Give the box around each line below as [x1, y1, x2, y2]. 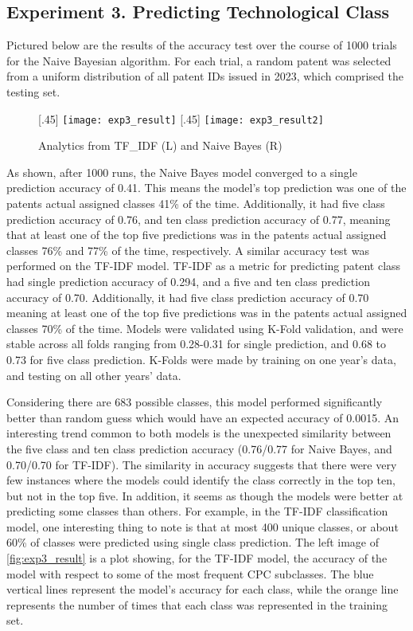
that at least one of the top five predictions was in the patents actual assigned [6, 226, 387, 243]
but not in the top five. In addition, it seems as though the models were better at [6, 487, 403, 504]
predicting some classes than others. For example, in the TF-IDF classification [6, 503, 388, 519]
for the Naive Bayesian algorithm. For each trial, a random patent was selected [6, 52, 392, 69]
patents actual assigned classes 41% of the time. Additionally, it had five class [6, 195, 385, 212]
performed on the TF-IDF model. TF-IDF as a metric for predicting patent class [6, 257, 401, 274]
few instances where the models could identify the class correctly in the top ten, [6, 472, 395, 488]
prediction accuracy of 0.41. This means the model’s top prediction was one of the [6, 179, 407, 196]
